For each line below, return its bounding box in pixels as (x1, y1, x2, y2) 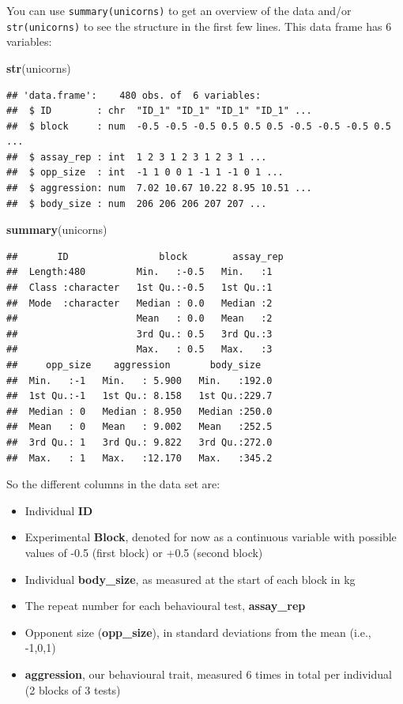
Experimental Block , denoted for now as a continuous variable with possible (24, 529, 397, 545)
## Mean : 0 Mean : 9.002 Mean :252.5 (6, 421, 273, 433)
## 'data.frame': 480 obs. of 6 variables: (6, 89, 262, 101)
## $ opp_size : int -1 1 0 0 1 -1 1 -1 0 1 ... (6, 167, 284, 179)
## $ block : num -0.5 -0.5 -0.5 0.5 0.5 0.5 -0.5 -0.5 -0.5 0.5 (6, 120, 391, 132)
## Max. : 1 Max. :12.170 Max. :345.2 (6, 452, 273, 464)
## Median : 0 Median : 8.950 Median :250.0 (6, 405, 273, 417)
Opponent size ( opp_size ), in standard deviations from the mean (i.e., (24, 623, 371, 640)
